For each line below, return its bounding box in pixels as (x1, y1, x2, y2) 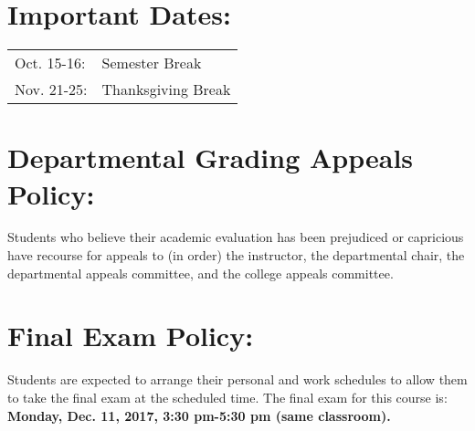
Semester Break (101, 52, 202, 74)
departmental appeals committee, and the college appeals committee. (7, 263, 394, 282)
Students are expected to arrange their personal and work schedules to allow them (7, 370, 468, 389)
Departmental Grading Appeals (7, 139, 414, 176)
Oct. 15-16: (15, 52, 86, 74)
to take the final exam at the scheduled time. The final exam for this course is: (7, 387, 448, 406)
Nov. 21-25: (15, 79, 88, 100)
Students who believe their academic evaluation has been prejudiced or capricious (7, 227, 464, 247)
